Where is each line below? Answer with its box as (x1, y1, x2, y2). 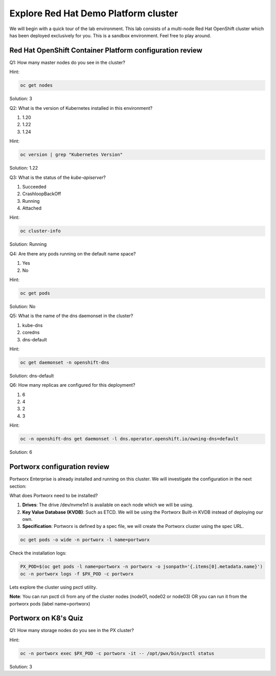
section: (9, 483, 27, 489)
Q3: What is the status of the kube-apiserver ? (9, 174, 106, 180)
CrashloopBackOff (22, 191, 61, 197)
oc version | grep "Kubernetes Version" (20, 152, 123, 158)
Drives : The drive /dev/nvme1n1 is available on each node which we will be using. (22, 502, 194, 508)
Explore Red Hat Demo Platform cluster (9, 8, 178, 19)
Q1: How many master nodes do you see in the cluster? (9, 59, 125, 65)
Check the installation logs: (9, 550, 66, 556)
